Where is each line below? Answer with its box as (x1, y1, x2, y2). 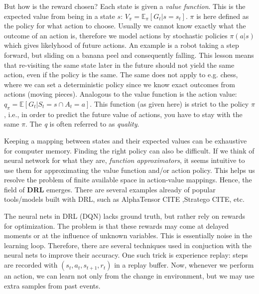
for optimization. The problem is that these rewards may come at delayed (4, 220, 229, 231)
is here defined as (196, 10, 249, 21)
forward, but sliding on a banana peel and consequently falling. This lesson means (4, 49, 254, 60)
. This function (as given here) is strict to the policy (90, 98, 249, 109)
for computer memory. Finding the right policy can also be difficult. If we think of (4, 145, 255, 155)
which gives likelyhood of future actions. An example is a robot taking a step (4, 40, 239, 50)
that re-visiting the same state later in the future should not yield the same (4, 59, 235, 70)
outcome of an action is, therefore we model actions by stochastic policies (4, 30, 228, 40)
